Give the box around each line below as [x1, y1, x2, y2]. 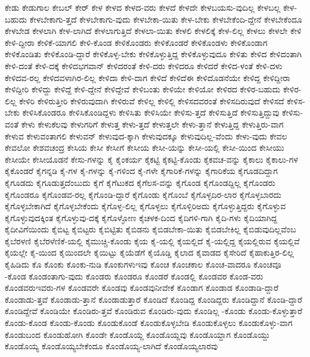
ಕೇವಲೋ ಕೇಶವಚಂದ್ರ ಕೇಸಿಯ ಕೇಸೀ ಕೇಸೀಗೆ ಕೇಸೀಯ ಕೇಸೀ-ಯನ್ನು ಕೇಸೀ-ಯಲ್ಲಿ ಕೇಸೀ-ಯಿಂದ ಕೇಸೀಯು [5, 141, 284, 154]
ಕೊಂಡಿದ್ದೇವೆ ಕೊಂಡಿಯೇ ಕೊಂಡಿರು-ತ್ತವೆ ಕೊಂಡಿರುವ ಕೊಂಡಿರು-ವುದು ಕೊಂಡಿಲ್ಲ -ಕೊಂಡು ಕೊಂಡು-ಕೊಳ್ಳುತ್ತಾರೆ [5, 305, 302, 317]
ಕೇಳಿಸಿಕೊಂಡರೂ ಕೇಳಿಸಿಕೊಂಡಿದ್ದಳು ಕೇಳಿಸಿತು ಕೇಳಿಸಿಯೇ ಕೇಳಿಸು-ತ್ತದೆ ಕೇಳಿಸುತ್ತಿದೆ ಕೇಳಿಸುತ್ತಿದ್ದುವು [22, 106, 280, 119]
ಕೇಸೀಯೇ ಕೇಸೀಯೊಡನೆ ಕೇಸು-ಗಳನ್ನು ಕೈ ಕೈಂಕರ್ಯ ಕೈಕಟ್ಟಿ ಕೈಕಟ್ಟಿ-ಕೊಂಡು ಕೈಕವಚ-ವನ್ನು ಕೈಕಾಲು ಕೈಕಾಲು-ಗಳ [5, 153, 298, 165]
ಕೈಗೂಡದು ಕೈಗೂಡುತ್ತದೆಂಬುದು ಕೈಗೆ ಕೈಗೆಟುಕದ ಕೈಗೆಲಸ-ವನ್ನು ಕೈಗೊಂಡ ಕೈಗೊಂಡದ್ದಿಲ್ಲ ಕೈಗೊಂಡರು [5, 176, 275, 188]
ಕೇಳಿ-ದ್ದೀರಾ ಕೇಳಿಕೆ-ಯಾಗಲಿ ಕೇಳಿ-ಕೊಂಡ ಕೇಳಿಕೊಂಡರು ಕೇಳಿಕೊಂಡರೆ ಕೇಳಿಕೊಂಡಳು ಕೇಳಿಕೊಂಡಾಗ [5, 36, 268, 48]
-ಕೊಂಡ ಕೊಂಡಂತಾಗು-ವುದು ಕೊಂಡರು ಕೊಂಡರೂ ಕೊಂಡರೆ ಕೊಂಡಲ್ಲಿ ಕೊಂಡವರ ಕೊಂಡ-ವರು [5, 269, 263, 282]
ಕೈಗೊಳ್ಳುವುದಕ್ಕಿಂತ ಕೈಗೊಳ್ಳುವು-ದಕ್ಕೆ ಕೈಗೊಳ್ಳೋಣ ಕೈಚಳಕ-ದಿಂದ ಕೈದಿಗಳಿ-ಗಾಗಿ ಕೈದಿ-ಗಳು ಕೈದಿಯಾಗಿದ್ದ [5, 211, 278, 223]
